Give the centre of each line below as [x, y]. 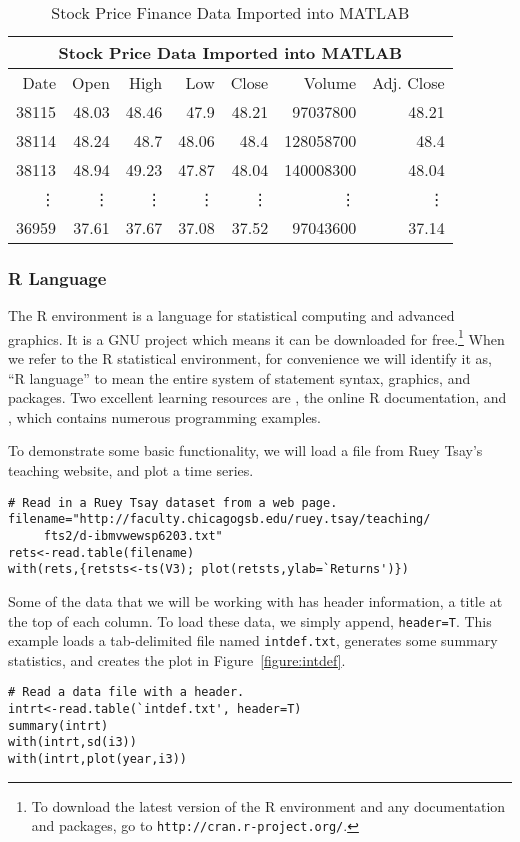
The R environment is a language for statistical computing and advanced [231, 315]
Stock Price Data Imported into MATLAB [230, 52]
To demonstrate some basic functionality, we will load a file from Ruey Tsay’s [245, 450]
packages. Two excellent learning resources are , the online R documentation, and [257, 397]
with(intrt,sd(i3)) [72, 742]
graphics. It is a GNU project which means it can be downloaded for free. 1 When [256, 337]
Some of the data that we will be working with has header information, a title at [255, 600]
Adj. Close [408, 82]
